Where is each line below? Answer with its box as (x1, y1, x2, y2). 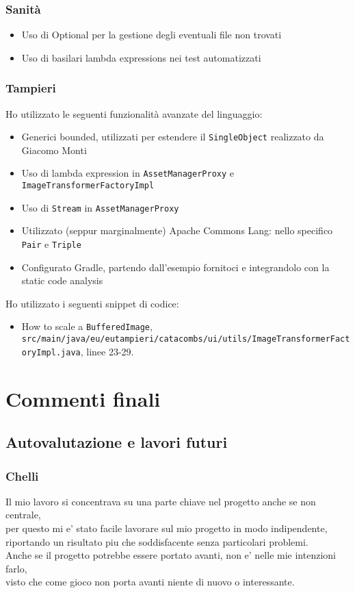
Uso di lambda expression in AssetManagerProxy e (21, 166, 234, 180)
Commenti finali (5, 384, 161, 412)
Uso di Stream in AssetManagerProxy (21, 200, 179, 214)
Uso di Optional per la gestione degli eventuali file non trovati (21, 27, 282, 42)
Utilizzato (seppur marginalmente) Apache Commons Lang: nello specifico (21, 223, 333, 238)
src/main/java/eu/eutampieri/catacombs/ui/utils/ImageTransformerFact (21, 334, 350, 344)
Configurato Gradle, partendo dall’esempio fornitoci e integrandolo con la (21, 260, 330, 274)
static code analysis (21, 273, 103, 288)
